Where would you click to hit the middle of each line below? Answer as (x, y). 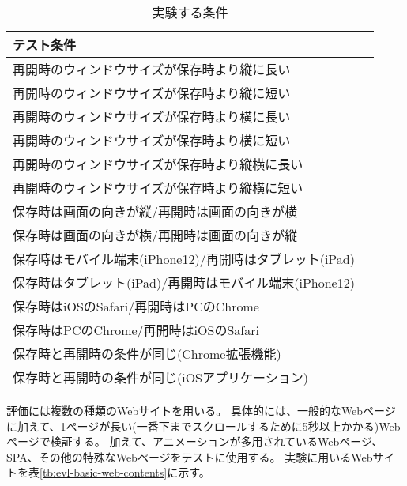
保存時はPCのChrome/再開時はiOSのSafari (136, 330)
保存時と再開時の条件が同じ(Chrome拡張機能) (147, 354)
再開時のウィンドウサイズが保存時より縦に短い (152, 93)
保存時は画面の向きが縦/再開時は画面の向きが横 (155, 211)
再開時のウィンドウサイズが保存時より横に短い (152, 140)
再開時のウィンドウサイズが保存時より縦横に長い (158, 164)
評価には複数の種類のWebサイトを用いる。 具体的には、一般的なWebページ (201, 410)
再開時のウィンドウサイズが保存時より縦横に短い (158, 188)
